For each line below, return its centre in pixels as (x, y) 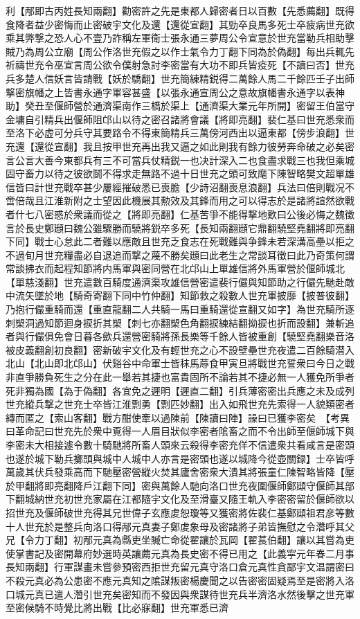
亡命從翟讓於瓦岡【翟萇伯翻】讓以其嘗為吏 (257, 540)
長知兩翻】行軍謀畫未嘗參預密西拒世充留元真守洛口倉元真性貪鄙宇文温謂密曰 (180, 567)
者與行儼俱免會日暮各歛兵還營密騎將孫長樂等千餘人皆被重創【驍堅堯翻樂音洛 (180, 336)
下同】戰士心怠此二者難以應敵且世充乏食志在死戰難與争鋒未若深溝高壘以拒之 (180, 241)
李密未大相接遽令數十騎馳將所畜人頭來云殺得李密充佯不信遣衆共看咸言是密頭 (180, 445)
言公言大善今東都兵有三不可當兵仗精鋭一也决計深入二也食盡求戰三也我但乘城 (180, 160)
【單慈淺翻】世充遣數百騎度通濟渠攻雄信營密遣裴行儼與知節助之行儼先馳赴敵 (180, 281)
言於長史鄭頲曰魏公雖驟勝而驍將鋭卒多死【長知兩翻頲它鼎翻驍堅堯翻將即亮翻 (180, 227)
